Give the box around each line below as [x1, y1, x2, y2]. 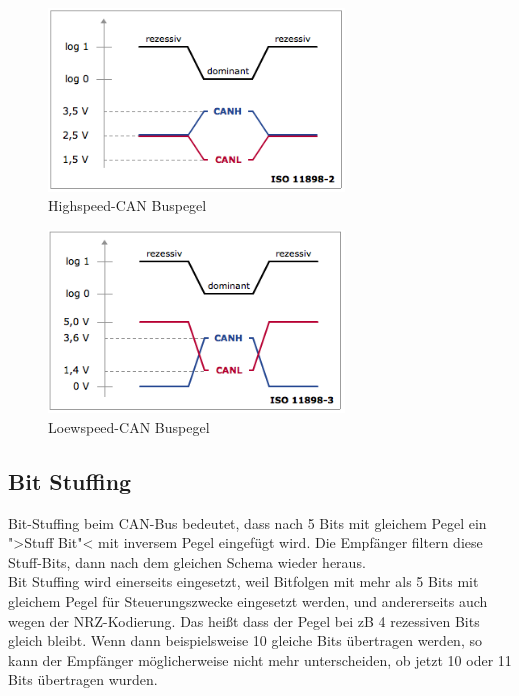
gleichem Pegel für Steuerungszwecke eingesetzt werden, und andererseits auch [8, 590, 488, 611]
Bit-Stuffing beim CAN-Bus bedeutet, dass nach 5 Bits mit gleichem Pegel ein [8, 512, 487, 533]
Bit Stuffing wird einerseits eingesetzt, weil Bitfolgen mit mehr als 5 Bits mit [8, 571, 479, 592]
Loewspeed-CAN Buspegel [48, 416, 210, 437]
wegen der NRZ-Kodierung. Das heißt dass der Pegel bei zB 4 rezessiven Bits [8, 610, 480, 631]
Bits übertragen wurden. [8, 669, 158, 690]
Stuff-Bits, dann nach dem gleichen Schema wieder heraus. [8, 551, 366, 572]
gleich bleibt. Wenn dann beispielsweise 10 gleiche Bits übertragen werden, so [8, 630, 482, 651]
